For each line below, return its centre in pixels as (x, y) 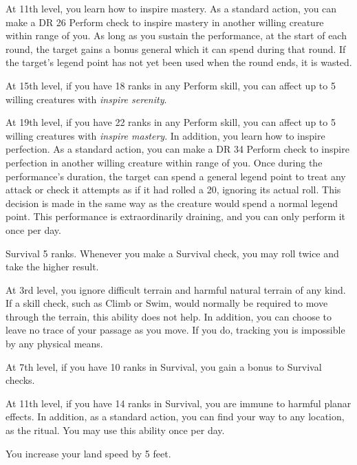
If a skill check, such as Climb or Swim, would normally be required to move (167, 303)
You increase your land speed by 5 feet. (88, 453)
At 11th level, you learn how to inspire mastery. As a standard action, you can (171, 8)
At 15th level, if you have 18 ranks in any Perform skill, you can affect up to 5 (171, 85)
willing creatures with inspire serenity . (86, 99)
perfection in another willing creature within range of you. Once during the (164, 162)
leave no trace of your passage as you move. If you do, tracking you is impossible (175, 330)
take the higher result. (52, 267)
